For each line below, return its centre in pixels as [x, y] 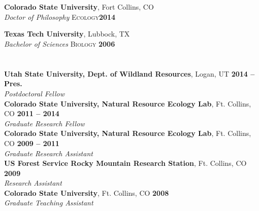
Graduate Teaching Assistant [49, 203]
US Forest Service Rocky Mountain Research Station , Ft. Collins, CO [125, 163]
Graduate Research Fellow [44, 123]
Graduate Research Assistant [48, 153]
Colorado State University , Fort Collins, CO [79, 7]
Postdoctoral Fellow [34, 93]
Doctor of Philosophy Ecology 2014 [60, 16]
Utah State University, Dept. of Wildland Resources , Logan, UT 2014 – [129, 73]
